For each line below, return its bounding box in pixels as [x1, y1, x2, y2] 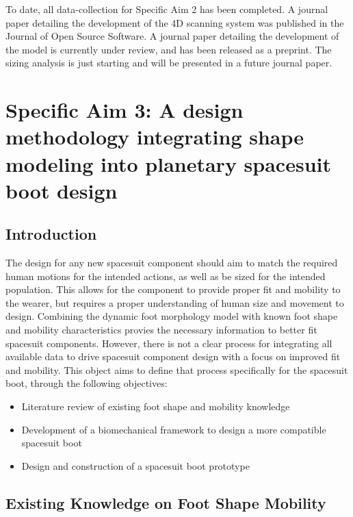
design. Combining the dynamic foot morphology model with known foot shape [5, 309, 338, 323]
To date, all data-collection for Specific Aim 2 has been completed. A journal [5, 2, 328, 16]
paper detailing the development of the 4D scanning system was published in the [5, 15, 344, 29]
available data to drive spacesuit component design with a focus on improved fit [5, 349, 341, 364]
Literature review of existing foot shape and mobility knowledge [21, 399, 290, 414]
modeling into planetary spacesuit [5, 149, 331, 177]
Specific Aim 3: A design [5, 96, 244, 124]
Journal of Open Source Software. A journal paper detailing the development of [5, 29, 339, 43]
